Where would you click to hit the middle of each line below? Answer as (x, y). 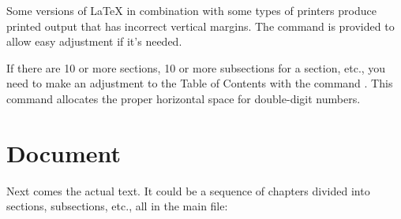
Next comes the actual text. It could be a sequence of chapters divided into (188, 190)
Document (64, 152)
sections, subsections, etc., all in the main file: (117, 206)
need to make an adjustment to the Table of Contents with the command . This (200, 83)
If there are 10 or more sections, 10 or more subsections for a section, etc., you (196, 67)
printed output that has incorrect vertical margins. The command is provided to (200, 26)
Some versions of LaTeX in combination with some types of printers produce (191, 10)
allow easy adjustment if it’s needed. (94, 41)
